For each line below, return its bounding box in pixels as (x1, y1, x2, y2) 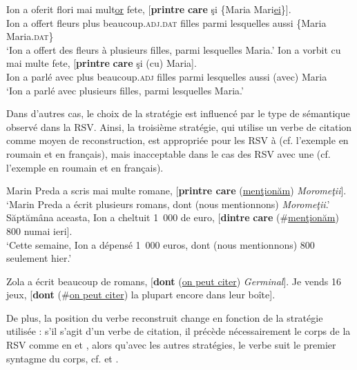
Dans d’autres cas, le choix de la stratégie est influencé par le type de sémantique (6, 106, 350, 121)
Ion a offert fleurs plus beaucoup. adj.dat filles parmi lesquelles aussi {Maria (6, 15, 327, 30)
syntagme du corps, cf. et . (6, 351, 119, 365)
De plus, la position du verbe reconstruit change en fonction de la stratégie (6, 310, 323, 325)
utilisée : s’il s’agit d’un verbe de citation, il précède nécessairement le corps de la (6, 324, 351, 338)
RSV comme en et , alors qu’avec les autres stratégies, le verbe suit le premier (6, 338, 336, 352)
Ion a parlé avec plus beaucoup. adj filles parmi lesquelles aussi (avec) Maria (6, 69, 327, 83)
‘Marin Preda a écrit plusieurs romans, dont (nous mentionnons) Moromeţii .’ (6, 196, 330, 211)
